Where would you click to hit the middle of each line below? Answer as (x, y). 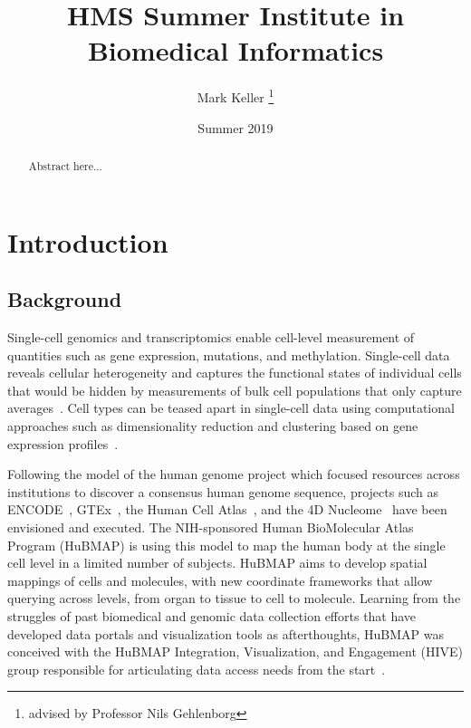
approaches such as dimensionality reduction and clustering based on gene (213, 425)
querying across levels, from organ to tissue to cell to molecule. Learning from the (234, 598)
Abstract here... (65, 165)
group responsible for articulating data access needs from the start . (197, 669)
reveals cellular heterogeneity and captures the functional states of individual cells (235, 373)
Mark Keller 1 (235, 96)
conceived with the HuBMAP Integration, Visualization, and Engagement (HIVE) (235, 651)
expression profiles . (63, 443)
